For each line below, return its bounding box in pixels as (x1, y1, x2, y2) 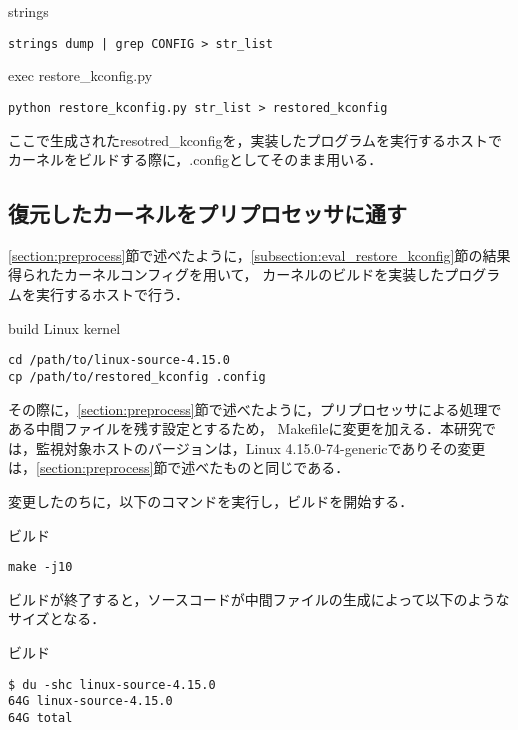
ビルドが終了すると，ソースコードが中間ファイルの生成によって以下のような (8, 588, 510, 609)
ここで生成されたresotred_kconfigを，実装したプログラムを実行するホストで (8, 129, 503, 150)
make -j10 (8, 560, 73, 575)
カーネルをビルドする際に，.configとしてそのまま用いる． (8, 149, 383, 170)
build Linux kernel (8, 317, 121, 338)
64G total (8, 710, 73, 725)
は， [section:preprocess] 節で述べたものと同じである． (8, 457, 350, 478)
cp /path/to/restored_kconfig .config (8, 369, 266, 384)
